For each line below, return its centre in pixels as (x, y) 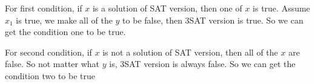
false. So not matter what (52, 64)
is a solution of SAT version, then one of (167, 8)
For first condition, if (44, 8)
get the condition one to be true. (65, 32)
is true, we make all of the (64, 20)
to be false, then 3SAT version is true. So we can (213, 20)
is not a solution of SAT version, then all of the (190, 52)
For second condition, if (48, 52)
